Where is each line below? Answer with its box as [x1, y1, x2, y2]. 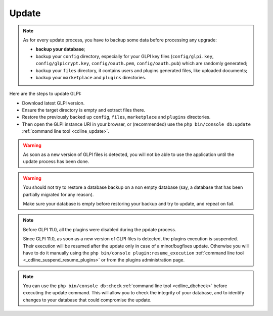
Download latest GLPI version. [22, 100, 85, 106]
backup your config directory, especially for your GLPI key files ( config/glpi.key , [35, 53, 214, 59]
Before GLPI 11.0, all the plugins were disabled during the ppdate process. [23, 226, 176, 232]
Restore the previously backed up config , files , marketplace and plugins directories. [22, 114, 211, 120]
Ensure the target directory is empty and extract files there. [22, 107, 146, 113]
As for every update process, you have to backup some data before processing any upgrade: [23, 37, 217, 43]
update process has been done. [23, 159, 89, 165]
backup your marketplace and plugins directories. [35, 74, 147, 80]
